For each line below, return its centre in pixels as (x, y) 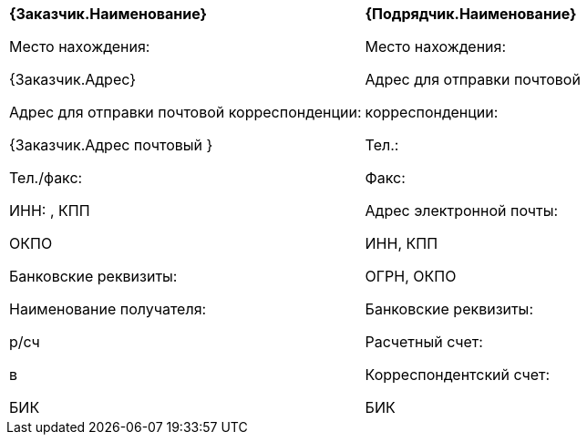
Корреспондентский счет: (458, 375)
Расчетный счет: (424, 342)
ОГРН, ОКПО (411, 276)
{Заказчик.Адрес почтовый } (111, 145)
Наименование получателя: (108, 309)
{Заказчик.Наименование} (108, 14)
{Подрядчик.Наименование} (471, 14)
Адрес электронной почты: (462, 211)
